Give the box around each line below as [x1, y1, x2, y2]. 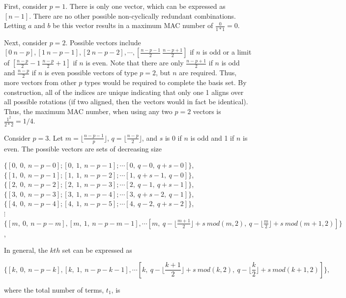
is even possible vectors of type [44, 67, 138, 78]
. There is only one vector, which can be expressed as [65, 1, 226, 11]
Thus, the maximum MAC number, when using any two [4, 106, 173, 116]
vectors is [193, 106, 221, 116]
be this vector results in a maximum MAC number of [53, 20, 213, 30]
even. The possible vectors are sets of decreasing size [4, 143, 162, 153]
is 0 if [165, 132, 182, 143]
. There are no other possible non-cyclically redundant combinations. [29, 10, 236, 21]
